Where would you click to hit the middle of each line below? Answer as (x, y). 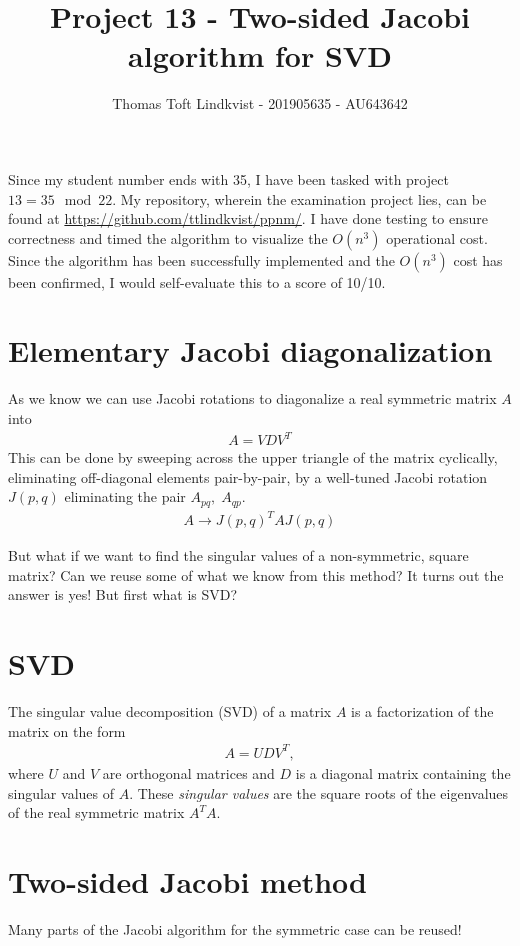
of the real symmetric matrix (96, 812)
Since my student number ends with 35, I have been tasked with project (228, 178)
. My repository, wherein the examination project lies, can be (299, 198)
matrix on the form (67, 730)
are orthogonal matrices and (188, 772)
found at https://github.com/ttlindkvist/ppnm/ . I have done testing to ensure (248, 218)
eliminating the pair (125, 496)
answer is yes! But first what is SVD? (123, 594)
